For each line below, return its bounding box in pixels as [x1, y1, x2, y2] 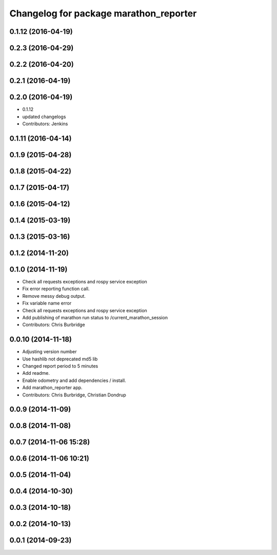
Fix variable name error [22, 300, 72, 307]
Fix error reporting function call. [22, 285, 90, 292]
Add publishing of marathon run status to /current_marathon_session [22, 314, 168, 320]
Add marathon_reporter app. [22, 385, 83, 391]
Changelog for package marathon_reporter [9, 8, 197, 19]
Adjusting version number [22, 349, 77, 355]
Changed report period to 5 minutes [22, 362, 98, 369]
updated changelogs [22, 113, 66, 120]
